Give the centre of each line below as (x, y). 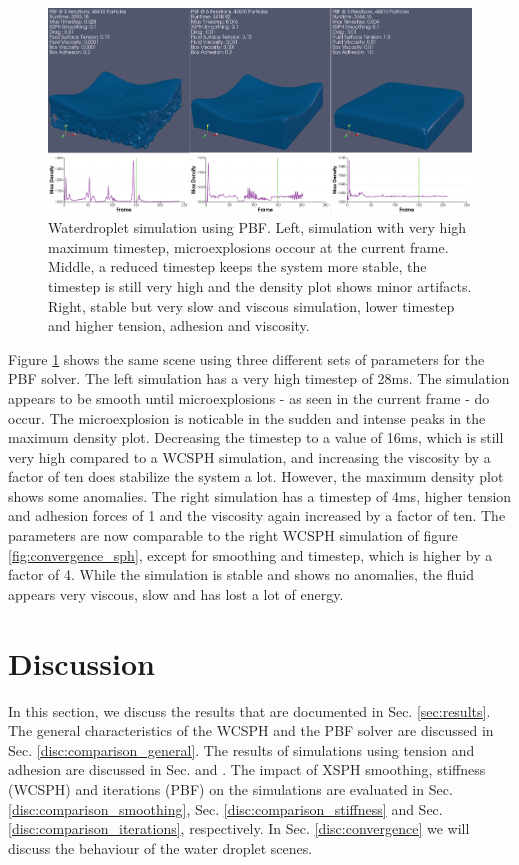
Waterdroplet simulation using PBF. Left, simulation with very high (257, 227)
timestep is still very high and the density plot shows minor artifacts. (260, 285)
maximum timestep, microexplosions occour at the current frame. (248, 246)
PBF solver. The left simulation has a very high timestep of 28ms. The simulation (259, 378)
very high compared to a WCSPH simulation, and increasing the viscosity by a (249, 456)
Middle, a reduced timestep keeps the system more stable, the (237, 266)
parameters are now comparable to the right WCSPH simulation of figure (233, 535)
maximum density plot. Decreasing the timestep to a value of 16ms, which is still (256, 437)
